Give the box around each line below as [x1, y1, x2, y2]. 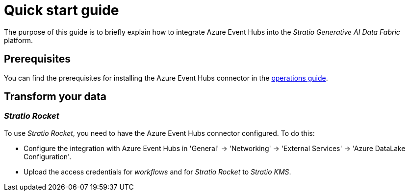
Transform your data [4, 90, 106, 103]
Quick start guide [4, 2, 119, 19]
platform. [4, 36, 33, 44]
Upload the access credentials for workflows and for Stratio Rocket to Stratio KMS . [24, 167, 291, 176]
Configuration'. [24, 152, 72, 161]
